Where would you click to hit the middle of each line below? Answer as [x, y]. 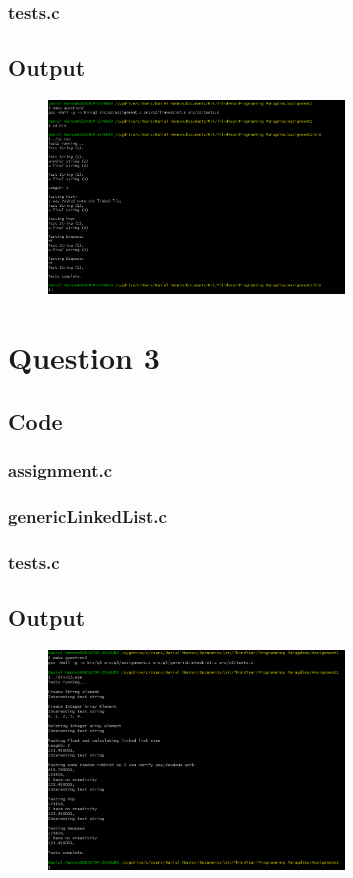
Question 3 [84, 356]
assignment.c [60, 469]
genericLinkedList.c [87, 515]
